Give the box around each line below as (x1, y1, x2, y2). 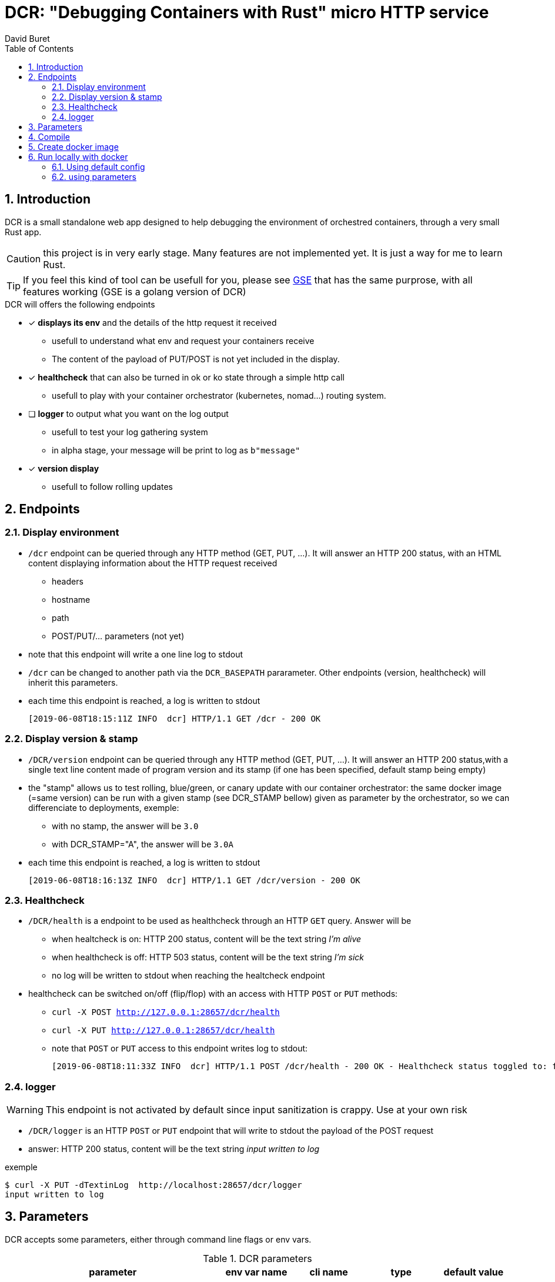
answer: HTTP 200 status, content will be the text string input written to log (28, 1144, 320, 1154)
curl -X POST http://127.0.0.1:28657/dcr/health (52, 1007, 280, 1017)
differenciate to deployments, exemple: (28, 802, 179, 813)
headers (52, 576, 83, 586)
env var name (225, 1266, 287, 1278)
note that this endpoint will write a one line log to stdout (28, 649, 243, 659)
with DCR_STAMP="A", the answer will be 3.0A (52, 839, 233, 849)
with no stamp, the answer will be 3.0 (52, 820, 199, 831)
